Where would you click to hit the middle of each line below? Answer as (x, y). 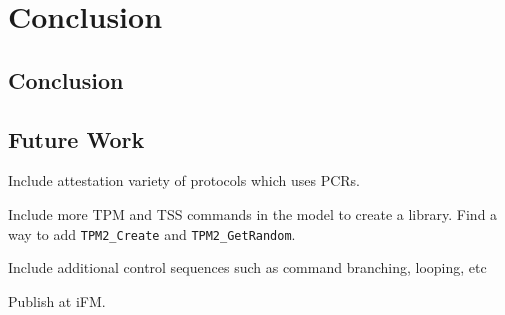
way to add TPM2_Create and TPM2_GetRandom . (152, 233)
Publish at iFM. (57, 300)
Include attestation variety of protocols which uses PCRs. (184, 180)
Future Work (76, 138)
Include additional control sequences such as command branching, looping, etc (247, 267)
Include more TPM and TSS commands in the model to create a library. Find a (253, 213)
